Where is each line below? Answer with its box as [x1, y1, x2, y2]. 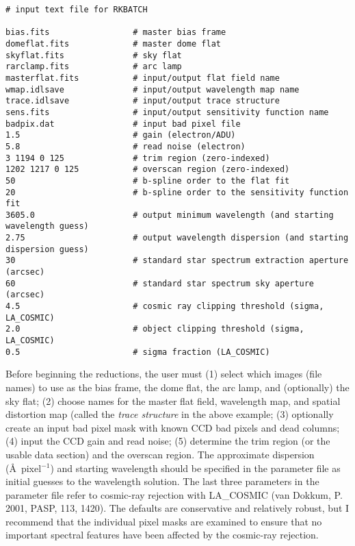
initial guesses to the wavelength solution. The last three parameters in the [5, 474, 319, 488]
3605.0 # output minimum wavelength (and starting [5, 210, 334, 220]
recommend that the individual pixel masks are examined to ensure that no [5, 514, 322, 528]
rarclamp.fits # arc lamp [5, 62, 182, 72]
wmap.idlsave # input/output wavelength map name [5, 84, 300, 95]
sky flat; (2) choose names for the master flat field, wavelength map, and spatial [5, 393, 341, 408]
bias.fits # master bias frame [5, 27, 226, 38]
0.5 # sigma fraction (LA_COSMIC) [5, 347, 270, 357]
